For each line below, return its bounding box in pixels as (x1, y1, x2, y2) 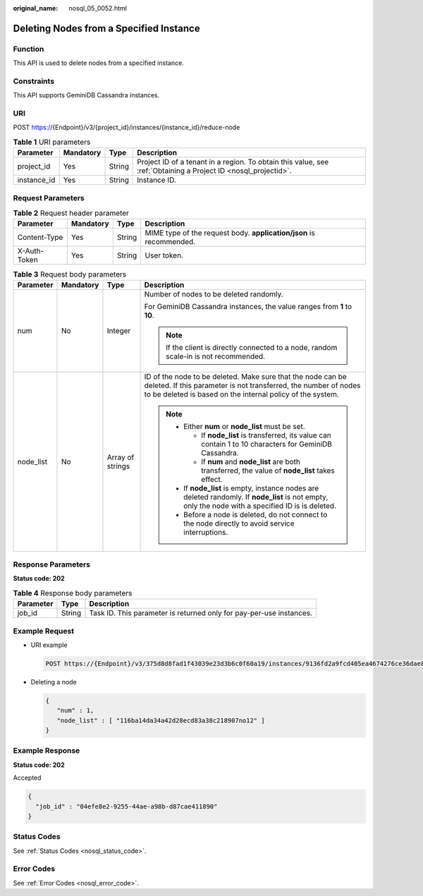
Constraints (13, 76, 55, 86)
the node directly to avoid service (183, 519, 295, 528)
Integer (106, 325, 131, 335)
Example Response (13, 746, 80, 756)
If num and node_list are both (201, 456, 301, 466)
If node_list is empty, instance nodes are (183, 483, 319, 493)
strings (106, 461, 130, 471)
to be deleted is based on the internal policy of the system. (144, 389, 340, 399)
